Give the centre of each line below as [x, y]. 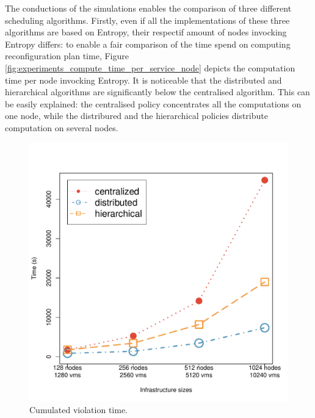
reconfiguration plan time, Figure [67, 56]
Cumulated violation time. [79, 410]
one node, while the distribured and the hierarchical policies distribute [136, 116]
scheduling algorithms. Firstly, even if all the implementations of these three [147, 20]
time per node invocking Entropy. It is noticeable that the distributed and [143, 80]
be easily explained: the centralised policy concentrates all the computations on [153, 103]
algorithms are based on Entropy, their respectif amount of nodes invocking [146, 32]
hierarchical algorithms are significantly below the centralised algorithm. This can [157, 92]
